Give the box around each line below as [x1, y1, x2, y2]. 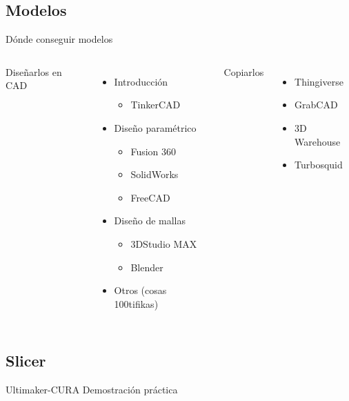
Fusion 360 [130, 144, 177, 158]
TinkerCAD [130, 97, 181, 112]
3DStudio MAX [130, 236, 197, 251]
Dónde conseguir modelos [6, 32, 113, 46]
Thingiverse [295, 74, 343, 88]
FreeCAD [130, 190, 170, 204]
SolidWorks [130, 167, 179, 182]
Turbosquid [295, 157, 343, 172]
